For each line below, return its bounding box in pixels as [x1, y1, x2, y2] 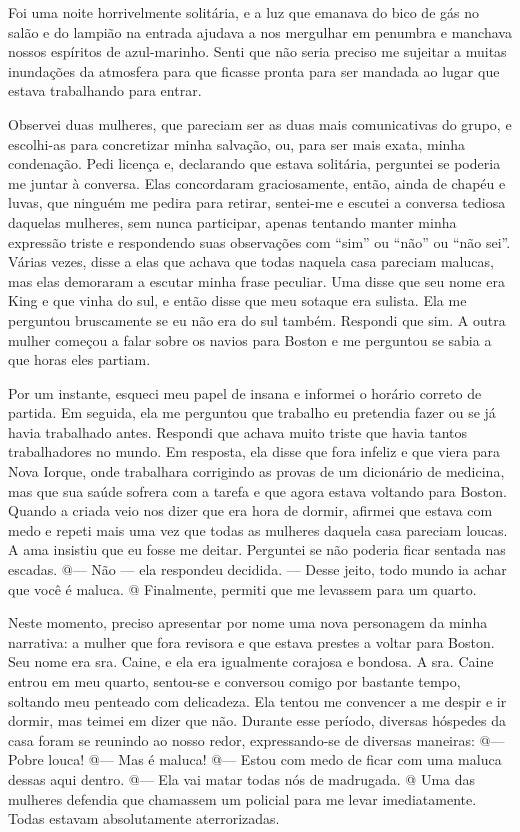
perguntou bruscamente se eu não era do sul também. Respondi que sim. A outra [8, 309, 506, 330]
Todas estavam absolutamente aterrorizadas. [8, 808, 280, 829]
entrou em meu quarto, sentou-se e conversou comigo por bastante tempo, [8, 671, 461, 691]
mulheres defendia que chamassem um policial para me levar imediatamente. [8, 788, 477, 809]
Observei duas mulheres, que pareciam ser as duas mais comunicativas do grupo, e [8, 113, 512, 134]
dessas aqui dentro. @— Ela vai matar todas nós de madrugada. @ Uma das [8, 768, 476, 789]
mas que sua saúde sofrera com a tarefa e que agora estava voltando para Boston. [8, 480, 507, 501]
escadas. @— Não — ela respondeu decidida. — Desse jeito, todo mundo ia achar [8, 559, 507, 580]
